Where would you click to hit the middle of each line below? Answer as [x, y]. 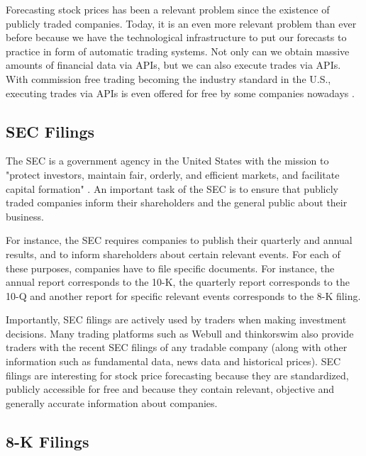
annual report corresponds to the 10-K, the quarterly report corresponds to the [178, 282]
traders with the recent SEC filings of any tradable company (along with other [177, 347]
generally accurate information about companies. [112, 402]
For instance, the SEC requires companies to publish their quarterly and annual [179, 240]
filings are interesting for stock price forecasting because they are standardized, [177, 375]
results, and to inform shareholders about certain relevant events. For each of [173, 254]
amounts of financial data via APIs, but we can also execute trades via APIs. [173, 65]
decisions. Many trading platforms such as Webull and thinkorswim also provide [180, 333]
